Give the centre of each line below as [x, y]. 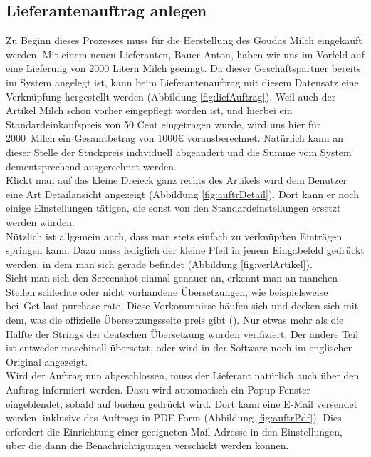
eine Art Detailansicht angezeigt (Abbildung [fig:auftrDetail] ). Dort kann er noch [182, 194]
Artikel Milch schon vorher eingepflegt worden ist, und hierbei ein [149, 110]
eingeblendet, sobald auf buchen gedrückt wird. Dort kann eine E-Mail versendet [182, 403]
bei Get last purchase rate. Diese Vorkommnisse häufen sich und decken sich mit [182, 305]
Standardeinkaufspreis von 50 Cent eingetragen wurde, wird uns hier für [163, 124]
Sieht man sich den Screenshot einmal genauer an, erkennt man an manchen [172, 278]
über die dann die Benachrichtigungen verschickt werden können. [147, 445]
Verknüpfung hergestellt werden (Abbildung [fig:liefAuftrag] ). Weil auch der [171, 96]
